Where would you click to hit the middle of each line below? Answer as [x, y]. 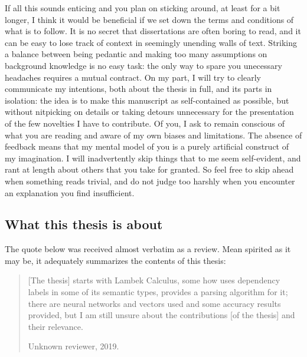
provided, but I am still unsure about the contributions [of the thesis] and [161, 315]
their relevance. [55, 326]
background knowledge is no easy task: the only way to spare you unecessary [143, 65]
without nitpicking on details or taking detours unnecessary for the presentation [149, 112]
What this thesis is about [84, 224]
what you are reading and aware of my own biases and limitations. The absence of [153, 135]
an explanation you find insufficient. [70, 192]
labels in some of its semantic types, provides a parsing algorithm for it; [158, 292]
